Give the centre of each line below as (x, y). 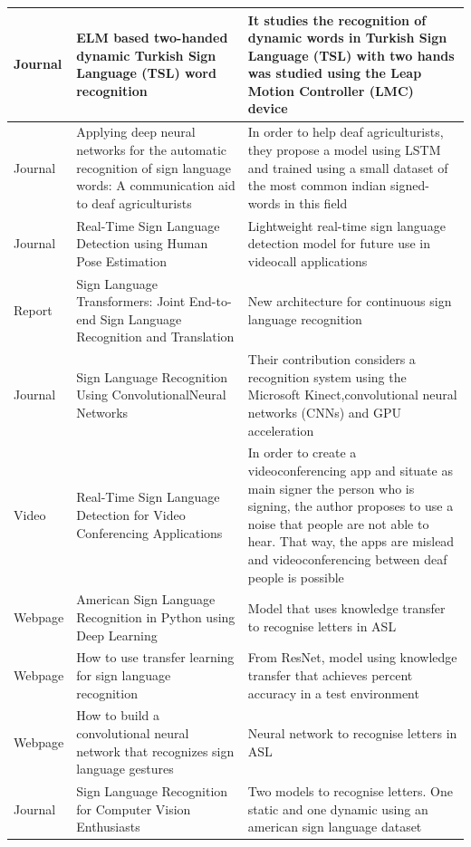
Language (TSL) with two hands (351, 55)
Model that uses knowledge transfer (346, 608)
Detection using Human (142, 243)
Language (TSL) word (146, 73)
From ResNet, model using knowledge (352, 657)
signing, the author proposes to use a (351, 506)
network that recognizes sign (155, 751)
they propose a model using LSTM (344, 149)
